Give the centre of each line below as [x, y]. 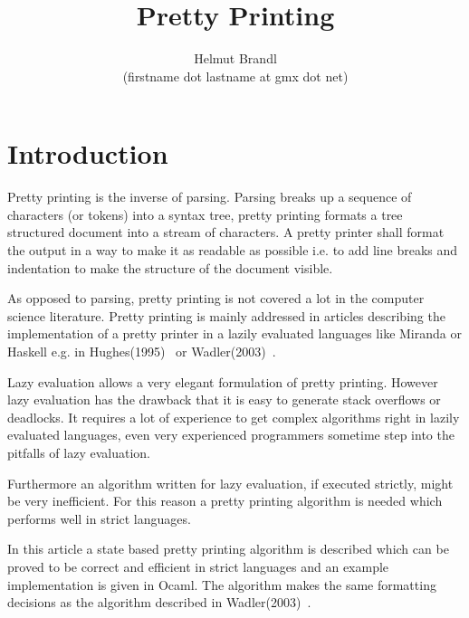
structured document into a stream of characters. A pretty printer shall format [226, 232]
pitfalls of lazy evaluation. [79, 452]
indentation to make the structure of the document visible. [170, 267]
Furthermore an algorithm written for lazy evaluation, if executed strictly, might [230, 483]
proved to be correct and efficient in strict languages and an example [198, 566]
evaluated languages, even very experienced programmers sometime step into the [231, 435]
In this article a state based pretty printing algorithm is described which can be [228, 549]
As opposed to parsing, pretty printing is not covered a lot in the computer [216, 298]
